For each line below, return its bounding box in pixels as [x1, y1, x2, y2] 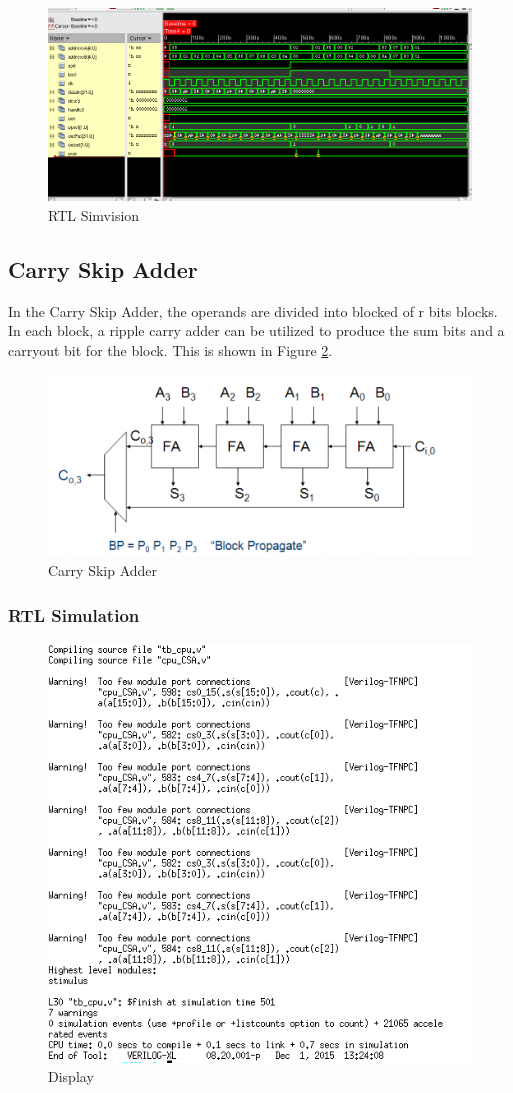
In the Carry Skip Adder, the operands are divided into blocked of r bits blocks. [8, 300, 498, 321]
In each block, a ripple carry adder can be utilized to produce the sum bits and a [8, 320, 505, 341]
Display [48, 1066, 94, 1087]
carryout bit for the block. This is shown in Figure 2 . [8, 340, 333, 361]
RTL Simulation [8, 602, 140, 627]
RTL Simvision [48, 205, 140, 226]
